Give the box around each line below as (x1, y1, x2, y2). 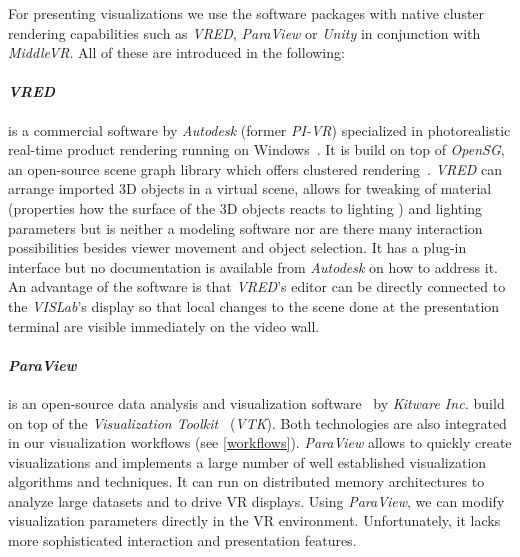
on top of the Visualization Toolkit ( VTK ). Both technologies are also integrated (8, 412, 507, 433)
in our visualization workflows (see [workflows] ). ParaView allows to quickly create (8, 432, 512, 453)
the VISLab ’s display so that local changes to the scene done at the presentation (8, 295, 500, 316)
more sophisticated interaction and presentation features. (8, 530, 357, 551)
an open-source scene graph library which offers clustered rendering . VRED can (8, 158, 502, 179)
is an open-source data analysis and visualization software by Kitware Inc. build (8, 392, 505, 413)
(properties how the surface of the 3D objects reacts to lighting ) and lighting (8, 197, 482, 218)
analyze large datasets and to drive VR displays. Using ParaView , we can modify (8, 490, 505, 511)
